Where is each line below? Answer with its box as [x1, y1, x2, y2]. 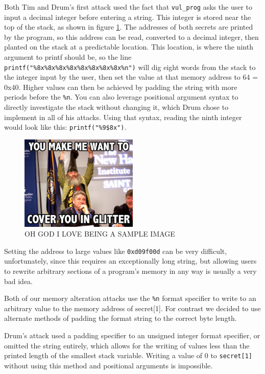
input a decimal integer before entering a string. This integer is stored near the [4, 11, 251, 22]
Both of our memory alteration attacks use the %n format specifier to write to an [4, 293, 256, 303]
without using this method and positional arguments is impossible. [4, 360, 213, 370]
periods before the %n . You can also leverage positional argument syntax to [4, 91, 238, 102]
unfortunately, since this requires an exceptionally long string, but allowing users [4, 255, 257, 266]
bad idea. [4, 275, 33, 286]
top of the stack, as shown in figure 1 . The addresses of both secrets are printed [4, 21, 253, 32]
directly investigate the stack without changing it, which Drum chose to [4, 102, 229, 112]
